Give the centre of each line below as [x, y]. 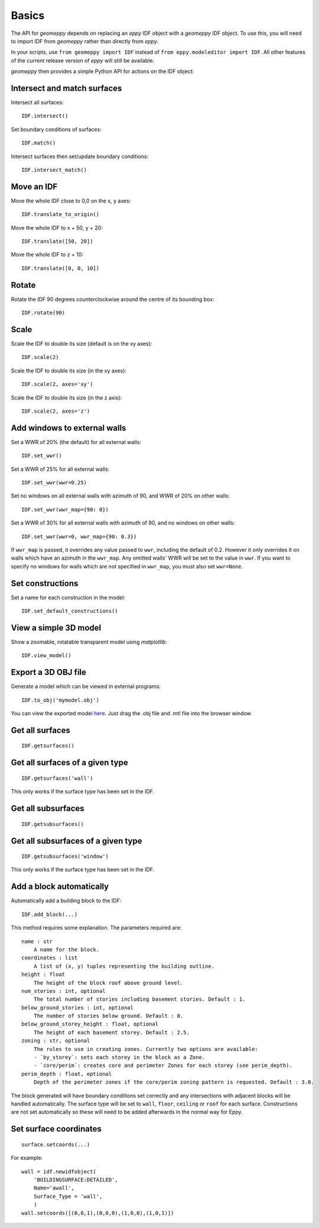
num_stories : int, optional [64, 991]
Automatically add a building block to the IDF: [66, 901]
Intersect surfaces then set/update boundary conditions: [80, 156]
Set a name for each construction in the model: [68, 597]
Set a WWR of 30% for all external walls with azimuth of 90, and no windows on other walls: [123, 523]
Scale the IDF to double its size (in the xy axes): [69, 371]
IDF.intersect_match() [54, 170]
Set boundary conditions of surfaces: [56, 129]
